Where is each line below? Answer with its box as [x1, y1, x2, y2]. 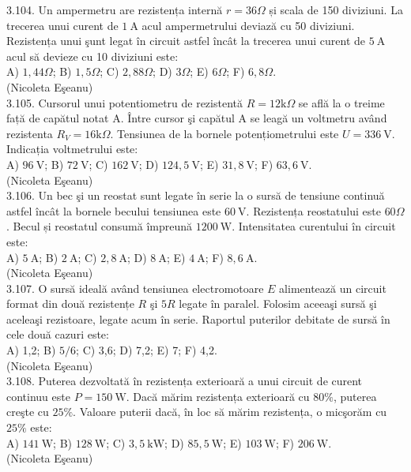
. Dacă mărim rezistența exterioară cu [126, 388, 310, 404]
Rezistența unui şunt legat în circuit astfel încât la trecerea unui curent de [6, 32, 366, 49]
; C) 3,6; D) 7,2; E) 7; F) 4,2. [76, 342, 217, 358]
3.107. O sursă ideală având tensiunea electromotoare [6, 279, 264, 296]
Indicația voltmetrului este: [6, 140, 138, 157]
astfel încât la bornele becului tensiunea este [6, 202, 221, 219]
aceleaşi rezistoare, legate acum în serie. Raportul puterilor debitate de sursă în [6, 310, 390, 327]
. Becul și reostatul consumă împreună [6, 218, 192, 234]
